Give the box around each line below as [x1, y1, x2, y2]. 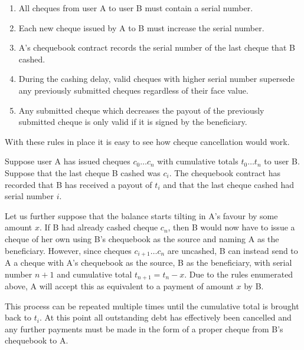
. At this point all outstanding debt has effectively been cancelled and [40, 311, 292, 323]
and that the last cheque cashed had [163, 178, 295, 190]
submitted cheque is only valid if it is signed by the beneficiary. [18, 115, 247, 128]
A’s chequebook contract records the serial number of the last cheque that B [18, 41, 295, 54]
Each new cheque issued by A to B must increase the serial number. [18, 21, 264, 34]
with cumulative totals [157, 155, 238, 167]
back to [5, 311, 32, 323]
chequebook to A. [5, 334, 68, 346]
